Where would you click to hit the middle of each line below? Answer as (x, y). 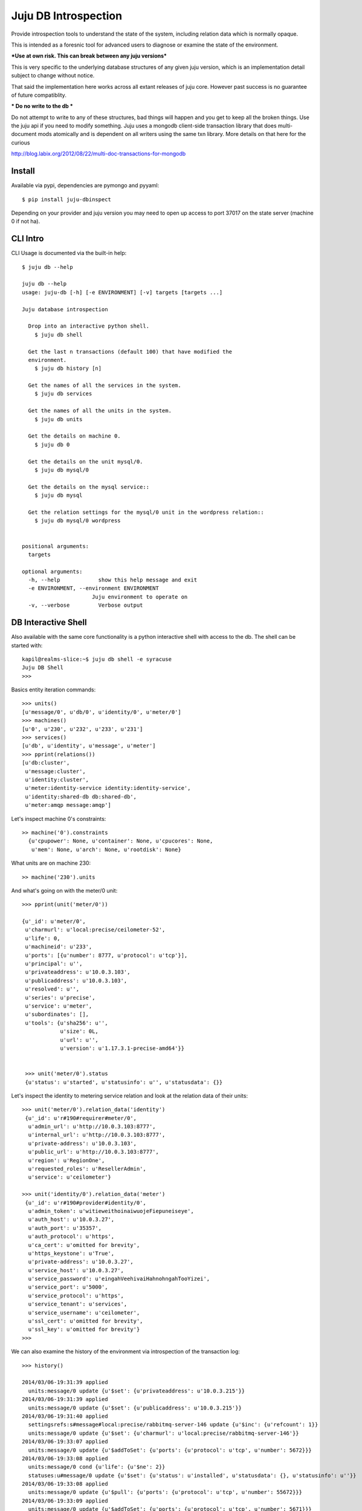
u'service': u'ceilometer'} (70, 1177)
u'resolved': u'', (52, 989)
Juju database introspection (65, 309)
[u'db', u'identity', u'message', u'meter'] (89, 746)
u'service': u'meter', (59, 1006)
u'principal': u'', (54, 964)
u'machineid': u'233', (59, 947)
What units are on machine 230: (51, 863)
